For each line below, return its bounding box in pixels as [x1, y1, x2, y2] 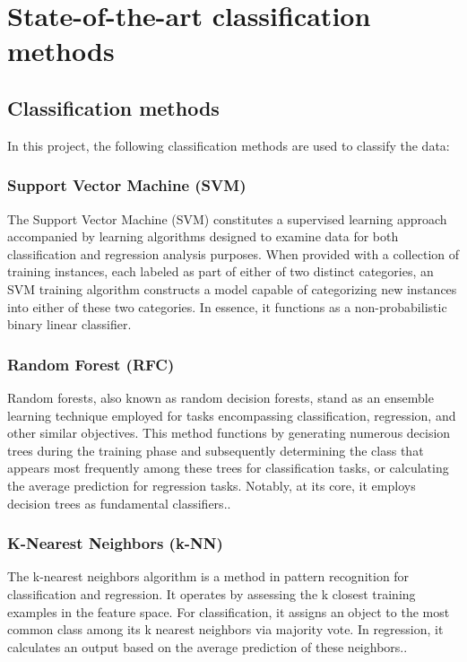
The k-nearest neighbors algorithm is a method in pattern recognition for [7, 567, 410, 586]
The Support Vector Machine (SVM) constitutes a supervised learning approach [7, 209, 447, 228]
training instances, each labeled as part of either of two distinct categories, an [7, 262, 434, 281]
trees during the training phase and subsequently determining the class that [7, 440, 424, 459]
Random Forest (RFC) [7, 353, 175, 375]
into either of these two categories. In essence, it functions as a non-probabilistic [7, 297, 447, 316]
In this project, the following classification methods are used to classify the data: [7, 135, 450, 154]
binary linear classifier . [7, 315, 132, 334]
